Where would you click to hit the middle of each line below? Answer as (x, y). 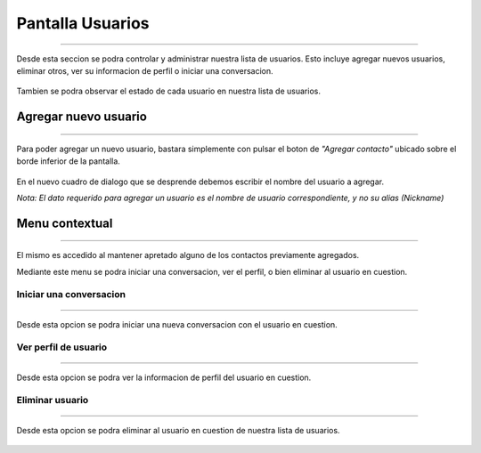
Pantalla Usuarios (83, 23)
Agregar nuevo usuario (82, 117)
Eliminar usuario (53, 400)
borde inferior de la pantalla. (68, 161)
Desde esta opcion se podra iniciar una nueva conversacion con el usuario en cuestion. (177, 324)
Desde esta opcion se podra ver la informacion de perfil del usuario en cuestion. (164, 377)
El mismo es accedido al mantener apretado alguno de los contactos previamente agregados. (188, 255)
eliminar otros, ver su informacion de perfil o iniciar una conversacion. (145, 70)
